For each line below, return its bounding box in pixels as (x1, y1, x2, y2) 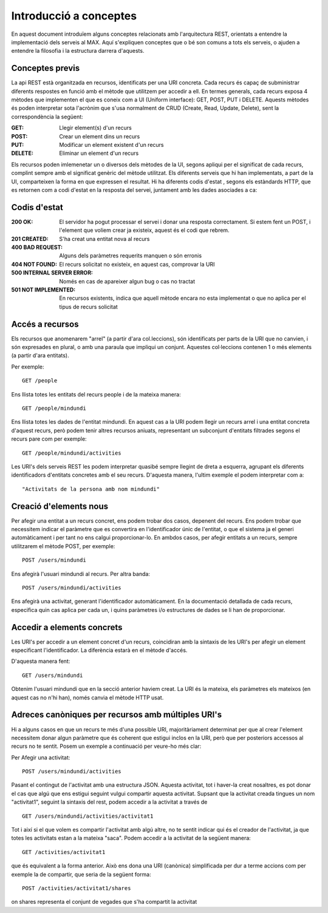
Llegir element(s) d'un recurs (59, 124, 132, 132)
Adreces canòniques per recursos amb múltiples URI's (11, 710, 222, 720)
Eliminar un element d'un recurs (59, 149, 139, 157)
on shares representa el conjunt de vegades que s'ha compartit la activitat (11, 898, 197, 906)
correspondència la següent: (11, 113, 83, 120)
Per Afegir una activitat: (11, 753, 70, 761)
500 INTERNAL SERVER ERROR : (11, 269, 94, 276)
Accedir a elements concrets (11, 622, 123, 633)
